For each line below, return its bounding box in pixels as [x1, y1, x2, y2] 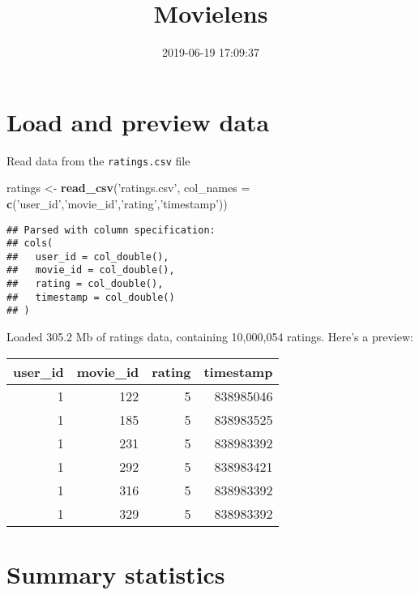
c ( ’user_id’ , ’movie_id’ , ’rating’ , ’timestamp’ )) [6, 195, 228, 212]
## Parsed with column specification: [6, 224, 216, 236]
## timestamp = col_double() [6, 291, 175, 303]
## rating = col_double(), [6, 278, 164, 290]
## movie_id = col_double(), [6, 264, 175, 276]
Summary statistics [6, 557, 225, 590]
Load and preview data [6, 105, 270, 138]
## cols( [6, 238, 53, 250]
